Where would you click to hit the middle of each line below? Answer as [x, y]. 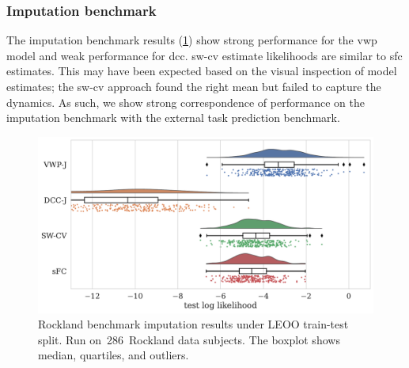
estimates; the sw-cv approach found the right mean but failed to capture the [194, 86]
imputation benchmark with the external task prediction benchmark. [173, 118]
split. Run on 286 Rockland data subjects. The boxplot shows [189, 339]
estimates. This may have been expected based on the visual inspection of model [202, 71]
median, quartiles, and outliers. [114, 355]
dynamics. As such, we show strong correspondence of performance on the [186, 102]
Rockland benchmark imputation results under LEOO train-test [193, 324]
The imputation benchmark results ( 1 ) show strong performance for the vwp [192, 40]
